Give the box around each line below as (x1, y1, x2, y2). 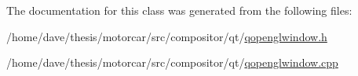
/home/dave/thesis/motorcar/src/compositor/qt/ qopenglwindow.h (6, 28, 327, 44)
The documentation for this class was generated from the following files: (6, 2, 353, 18)
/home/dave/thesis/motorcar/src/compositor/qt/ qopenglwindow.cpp (6, 54, 338, 71)
